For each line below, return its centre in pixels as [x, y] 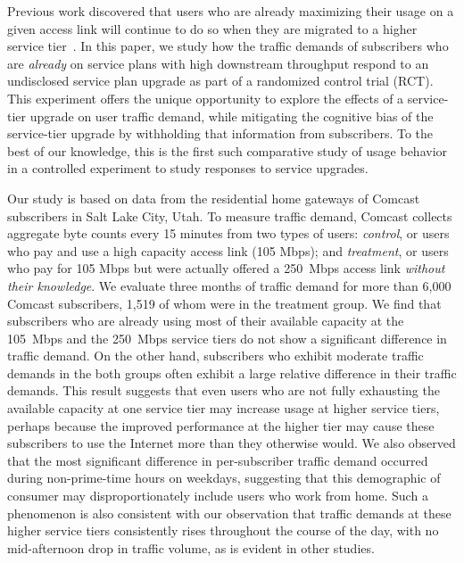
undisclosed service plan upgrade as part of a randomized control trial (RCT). [220, 81]
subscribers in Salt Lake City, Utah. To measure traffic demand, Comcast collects [230, 215]
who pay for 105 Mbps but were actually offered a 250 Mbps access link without [226, 268]
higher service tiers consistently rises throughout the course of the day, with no [223, 530]
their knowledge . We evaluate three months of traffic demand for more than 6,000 [229, 285]
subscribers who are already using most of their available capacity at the [206, 321]
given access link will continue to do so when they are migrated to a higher [212, 28]
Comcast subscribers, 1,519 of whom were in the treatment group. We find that [224, 303]
